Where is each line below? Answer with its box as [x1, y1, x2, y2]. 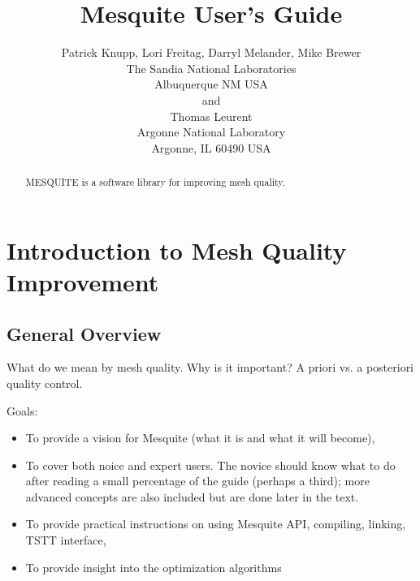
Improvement [6, 265, 159, 298]
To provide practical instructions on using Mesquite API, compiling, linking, [25, 515, 406, 532]
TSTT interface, [25, 532, 106, 549]
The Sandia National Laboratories [126, 59, 297, 76]
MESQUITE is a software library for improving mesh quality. [25, 175, 285, 189]
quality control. [6, 374, 83, 391]
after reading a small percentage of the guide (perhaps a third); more [25, 472, 370, 489]
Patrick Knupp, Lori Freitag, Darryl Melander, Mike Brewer [61, 44, 362, 61]
